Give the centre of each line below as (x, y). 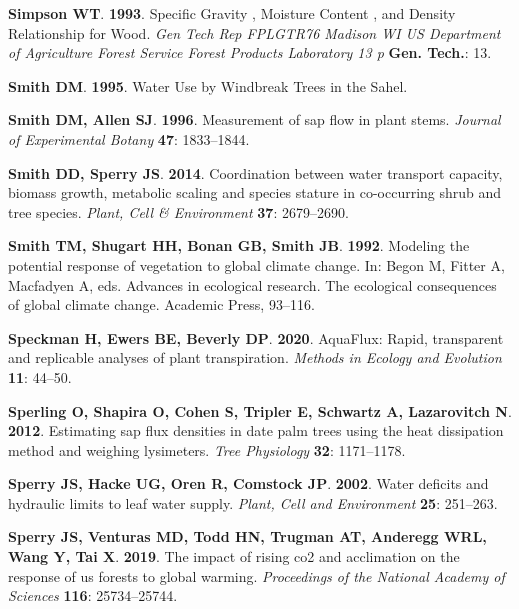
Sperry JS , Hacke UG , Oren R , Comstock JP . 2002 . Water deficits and (248, 483)
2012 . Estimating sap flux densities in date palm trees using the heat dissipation (256, 430)
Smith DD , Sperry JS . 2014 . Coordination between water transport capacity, (255, 172)
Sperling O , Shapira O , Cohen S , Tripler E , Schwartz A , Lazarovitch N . (260, 410)
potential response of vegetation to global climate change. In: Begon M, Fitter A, (256, 264)
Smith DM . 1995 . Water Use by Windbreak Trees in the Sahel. (208, 85)
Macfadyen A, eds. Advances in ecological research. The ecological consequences (252, 284)
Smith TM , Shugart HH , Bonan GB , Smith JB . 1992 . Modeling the (239, 245)
